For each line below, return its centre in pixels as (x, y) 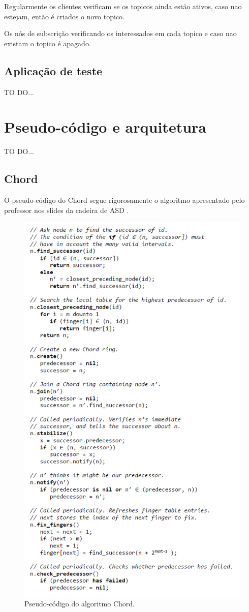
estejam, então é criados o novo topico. (64, 16)
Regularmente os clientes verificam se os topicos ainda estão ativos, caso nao (123, 6)
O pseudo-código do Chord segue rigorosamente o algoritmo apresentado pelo (124, 200)
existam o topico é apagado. (48, 43)
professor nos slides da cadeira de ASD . (67, 210)
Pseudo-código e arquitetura (105, 127)
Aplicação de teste (53, 70)
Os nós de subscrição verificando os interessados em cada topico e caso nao (120, 33)
